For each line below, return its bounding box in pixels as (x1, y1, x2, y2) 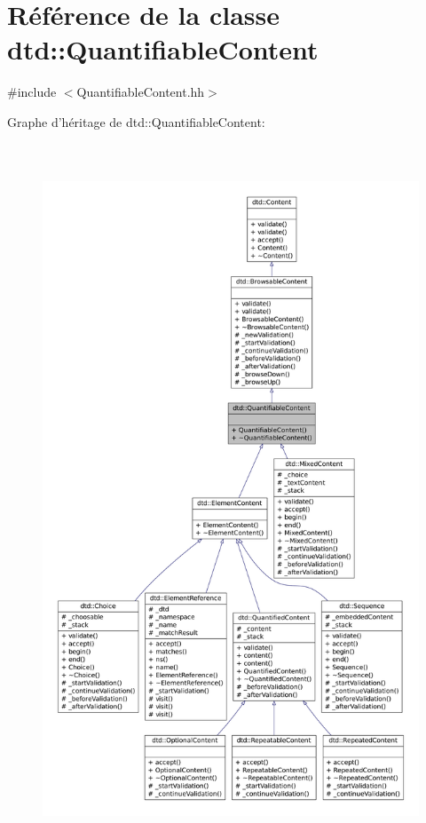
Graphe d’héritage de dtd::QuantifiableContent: (7, 112, 265, 131)
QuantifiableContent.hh (76, 83, 205, 101)
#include (7, 83, 57, 101)
